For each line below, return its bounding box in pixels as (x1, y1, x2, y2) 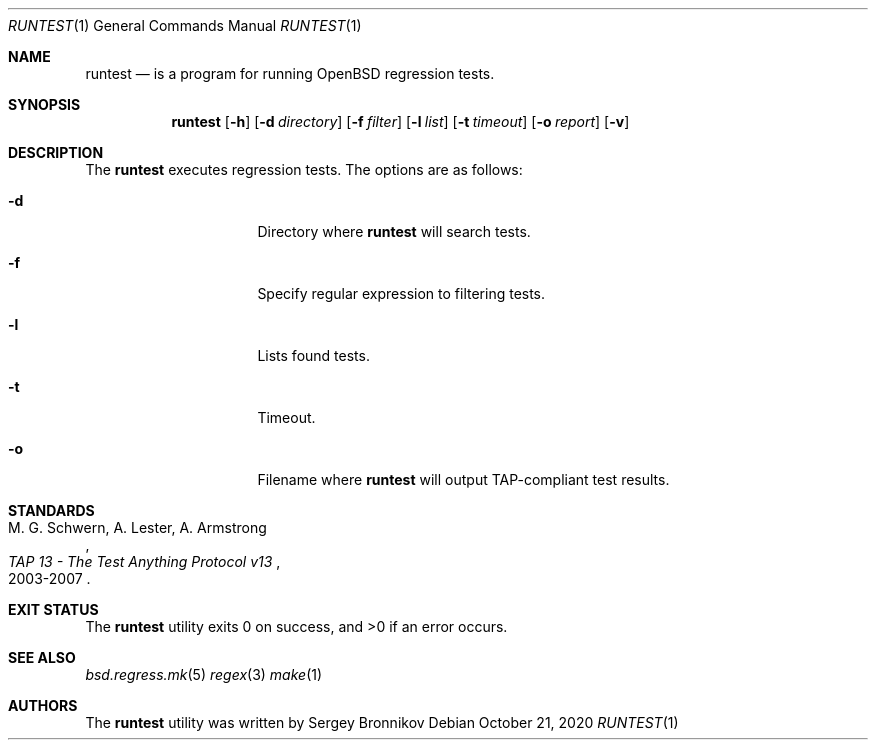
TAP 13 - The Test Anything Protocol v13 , (8, 553, 281, 570)
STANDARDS (8, 502, 95, 519)
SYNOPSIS (8, 96, 81, 113)
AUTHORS (8, 697, 78, 714)
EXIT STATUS (8, 601, 99, 618)
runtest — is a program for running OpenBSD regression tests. (85, 65, 495, 82)
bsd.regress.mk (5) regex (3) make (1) (85, 666, 323, 683)
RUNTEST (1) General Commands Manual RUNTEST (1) (8, 17, 362, 34)
